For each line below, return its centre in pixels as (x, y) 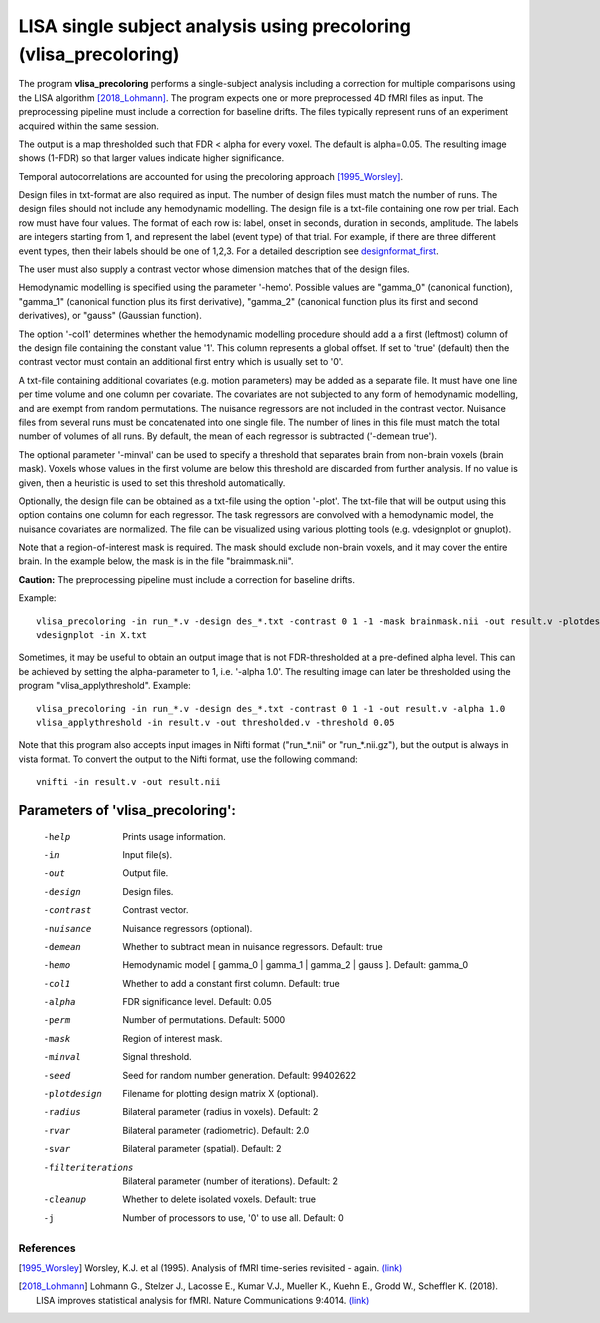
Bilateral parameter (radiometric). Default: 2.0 (216, 1130)
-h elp (57, 836)
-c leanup (65, 1199)
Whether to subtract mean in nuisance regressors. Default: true (253, 946)
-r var (57, 1130)
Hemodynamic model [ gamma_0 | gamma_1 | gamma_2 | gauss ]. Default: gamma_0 (295, 965)
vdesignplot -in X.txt (92, 635)
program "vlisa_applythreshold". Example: (105, 686)
